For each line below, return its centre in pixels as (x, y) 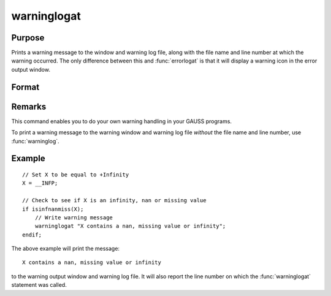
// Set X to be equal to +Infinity (76, 174)
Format (25, 87)
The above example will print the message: (65, 249)
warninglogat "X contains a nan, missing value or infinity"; (130, 226)
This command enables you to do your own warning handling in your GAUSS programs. (122, 121)
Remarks (29, 106)
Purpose (28, 38)
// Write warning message (74, 217)
